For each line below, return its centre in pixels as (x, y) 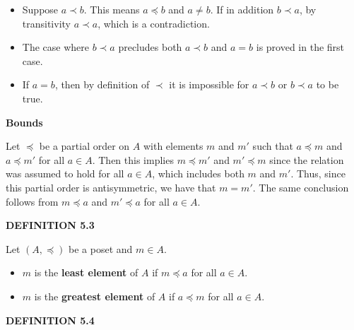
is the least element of (86, 272)
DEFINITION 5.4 (50, 320)
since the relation (307, 159)
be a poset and (101, 248)
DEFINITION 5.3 (50, 225)
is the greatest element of (95, 296)
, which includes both (198, 173)
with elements (173, 146)
